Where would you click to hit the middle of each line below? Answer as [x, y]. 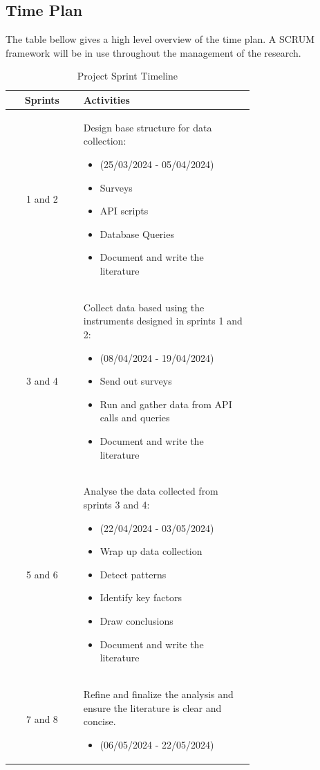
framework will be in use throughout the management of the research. [153, 52]
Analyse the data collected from [151, 491]
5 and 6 [42, 574]
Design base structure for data [148, 127]
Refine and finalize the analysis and [158, 694]
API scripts [124, 211]
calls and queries [135, 418]
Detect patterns [133, 574]
